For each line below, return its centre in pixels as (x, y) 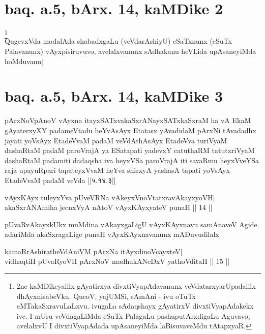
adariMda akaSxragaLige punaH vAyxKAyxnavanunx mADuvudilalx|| (114, 234)
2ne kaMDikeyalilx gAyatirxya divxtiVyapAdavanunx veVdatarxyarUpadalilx (136, 286)
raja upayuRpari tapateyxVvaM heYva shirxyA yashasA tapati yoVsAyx (117, 170)
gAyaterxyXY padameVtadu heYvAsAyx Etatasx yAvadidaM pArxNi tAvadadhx (130, 130)
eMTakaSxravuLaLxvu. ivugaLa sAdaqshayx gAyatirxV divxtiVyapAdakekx (135, 306)
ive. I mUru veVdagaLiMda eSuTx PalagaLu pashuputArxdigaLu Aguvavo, (133, 315)
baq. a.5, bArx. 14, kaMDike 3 (114, 96)
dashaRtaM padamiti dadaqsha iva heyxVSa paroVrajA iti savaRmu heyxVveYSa (132, 160)
